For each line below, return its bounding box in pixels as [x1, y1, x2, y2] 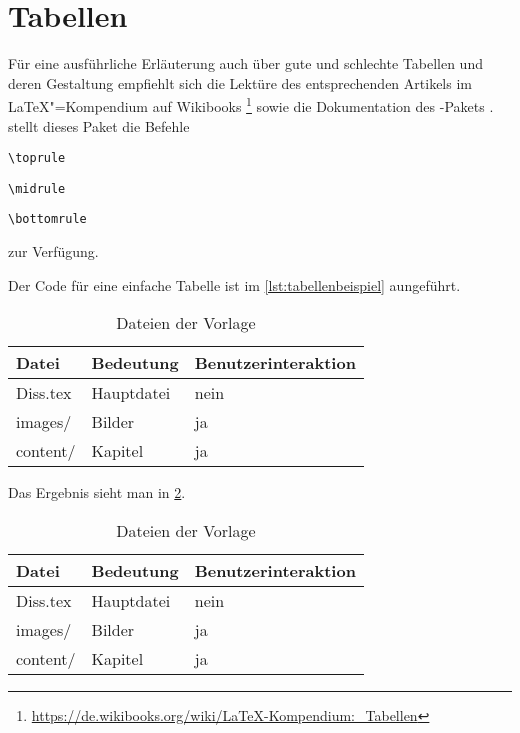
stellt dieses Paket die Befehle [8, 115, 190, 136]
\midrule [8, 181, 66, 196]
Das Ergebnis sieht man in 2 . [8, 482, 186, 503]
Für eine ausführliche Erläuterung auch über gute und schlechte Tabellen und [8, 53, 483, 74]
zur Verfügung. [8, 241, 99, 262]
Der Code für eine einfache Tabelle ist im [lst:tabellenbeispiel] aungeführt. [8, 274, 461, 295]
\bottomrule [8, 212, 87, 227]
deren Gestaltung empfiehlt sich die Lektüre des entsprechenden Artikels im [8, 72, 472, 93]
